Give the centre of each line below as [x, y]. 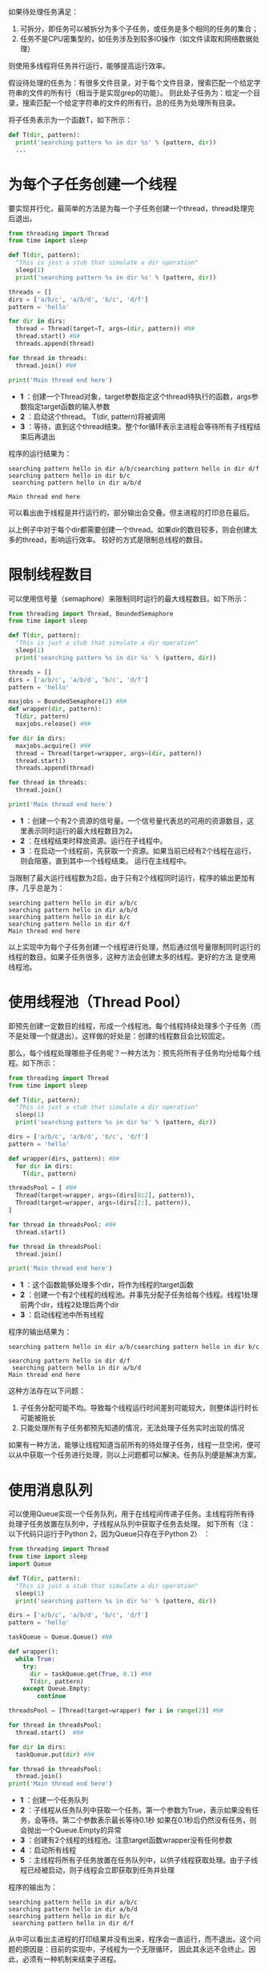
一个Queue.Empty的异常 [81, 1830]
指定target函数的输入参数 [68, 406]
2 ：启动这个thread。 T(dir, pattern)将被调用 [93, 416]
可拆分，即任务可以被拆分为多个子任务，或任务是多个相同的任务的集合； [139, 29]
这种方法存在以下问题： [47, 1391]
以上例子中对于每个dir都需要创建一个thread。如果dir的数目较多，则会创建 [129, 529]
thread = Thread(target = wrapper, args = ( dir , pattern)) [109, 753]
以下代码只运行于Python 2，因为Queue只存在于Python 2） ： [109, 1534]
